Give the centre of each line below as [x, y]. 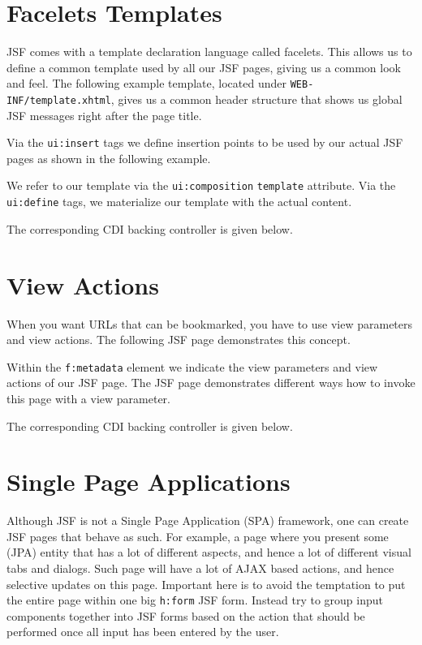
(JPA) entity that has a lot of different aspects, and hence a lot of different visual [209, 552]
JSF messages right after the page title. [104, 115]
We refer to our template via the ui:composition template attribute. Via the [201, 185]
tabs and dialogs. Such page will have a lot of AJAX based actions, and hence [200, 568]
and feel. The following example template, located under [146, 83]
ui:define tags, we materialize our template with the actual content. [179, 202]
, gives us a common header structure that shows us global [256, 99]
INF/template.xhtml [59, 100]
